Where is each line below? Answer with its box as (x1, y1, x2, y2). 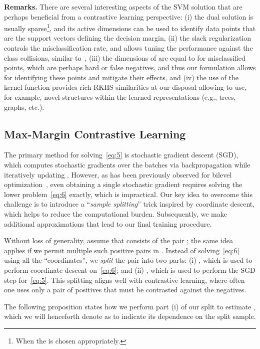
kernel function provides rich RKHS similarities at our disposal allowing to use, (4, 82, 247, 92)
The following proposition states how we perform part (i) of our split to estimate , (4, 301, 256, 311)
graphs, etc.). (4, 101, 44, 112)
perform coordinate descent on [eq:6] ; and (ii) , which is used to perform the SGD (4, 264, 255, 275)
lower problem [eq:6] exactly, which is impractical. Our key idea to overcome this (4, 189, 252, 199)
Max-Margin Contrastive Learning (4, 126, 186, 141)
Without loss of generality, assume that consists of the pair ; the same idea (4, 235, 233, 246)
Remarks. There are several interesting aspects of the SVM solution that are (4, 2, 242, 12)
